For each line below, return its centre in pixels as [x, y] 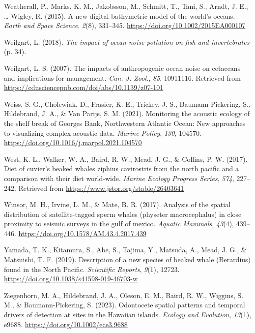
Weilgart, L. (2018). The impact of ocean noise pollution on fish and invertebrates [127, 42]
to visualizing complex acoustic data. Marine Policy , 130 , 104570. [103, 133]
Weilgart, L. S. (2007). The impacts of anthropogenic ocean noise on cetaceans [122, 68]
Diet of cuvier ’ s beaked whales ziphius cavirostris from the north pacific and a [121, 168]
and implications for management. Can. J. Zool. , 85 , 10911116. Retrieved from [122, 77]
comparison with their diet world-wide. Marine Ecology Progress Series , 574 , [119, 178]
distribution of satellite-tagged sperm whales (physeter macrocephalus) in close [123, 214]
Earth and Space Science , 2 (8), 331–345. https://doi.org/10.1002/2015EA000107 [125, 25]
